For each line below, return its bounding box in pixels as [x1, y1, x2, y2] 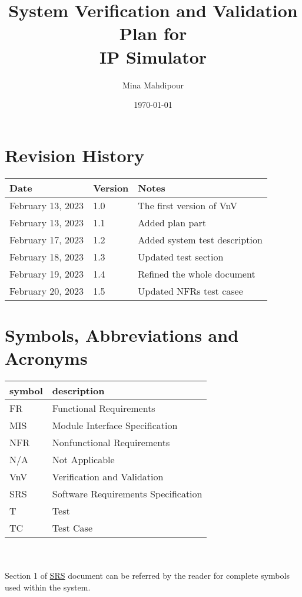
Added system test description [138, 232, 263, 246]
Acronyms [5, 346, 88, 370]
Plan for [119, 21, 187, 45]
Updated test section [138, 249, 224, 263]
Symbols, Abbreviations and [5, 322, 239, 347]
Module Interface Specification [52, 418, 178, 432]
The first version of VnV [138, 198, 238, 212]
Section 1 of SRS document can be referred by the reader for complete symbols [5, 569, 290, 582]
